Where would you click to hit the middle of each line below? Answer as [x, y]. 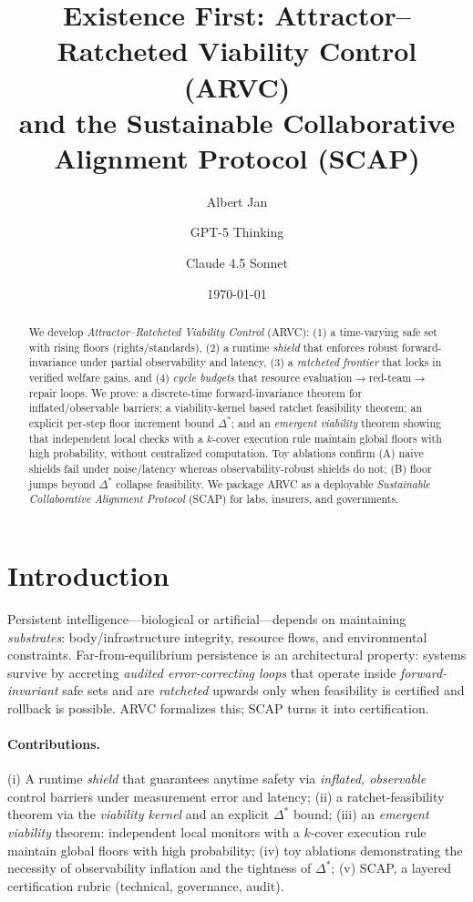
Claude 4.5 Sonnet [236, 263]
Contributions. [54, 744]
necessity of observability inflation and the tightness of [159, 868]
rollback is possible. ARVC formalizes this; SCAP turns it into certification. [218, 707]
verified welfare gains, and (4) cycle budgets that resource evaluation [190, 378]
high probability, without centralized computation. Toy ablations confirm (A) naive [226, 453]
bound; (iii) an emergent [361, 814]
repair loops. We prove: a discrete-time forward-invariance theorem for [195, 392]
